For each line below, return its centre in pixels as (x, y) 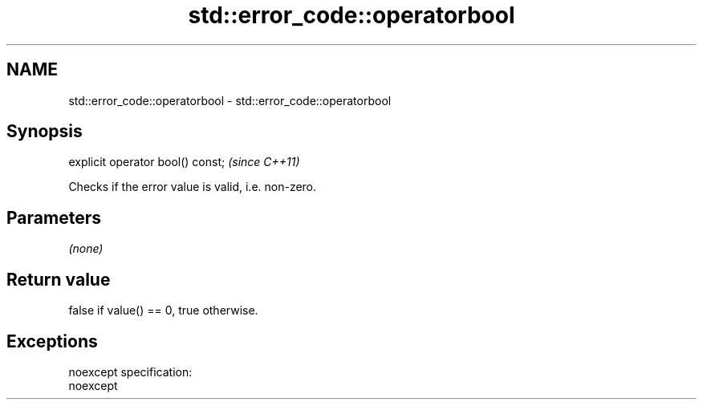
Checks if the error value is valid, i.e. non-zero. (193, 187)
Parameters (54, 217)
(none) (86, 249)
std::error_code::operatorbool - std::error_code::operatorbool (230, 100)
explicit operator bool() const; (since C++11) (184, 162)
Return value (59, 279)
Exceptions (52, 341)
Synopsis (45, 132)
